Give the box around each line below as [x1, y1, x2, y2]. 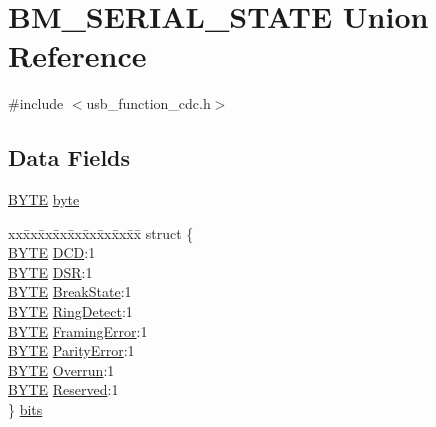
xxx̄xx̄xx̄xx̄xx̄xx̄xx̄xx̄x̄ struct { [8, 222, 194, 243]
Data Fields [8, 142, 131, 173]
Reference [8, 35, 147, 76]
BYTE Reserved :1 [8, 379, 119, 400]
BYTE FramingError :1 [8, 320, 148, 341]
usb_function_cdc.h [86, 93, 211, 114]
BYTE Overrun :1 [8, 359, 115, 380]
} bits [8, 399, 43, 420]
